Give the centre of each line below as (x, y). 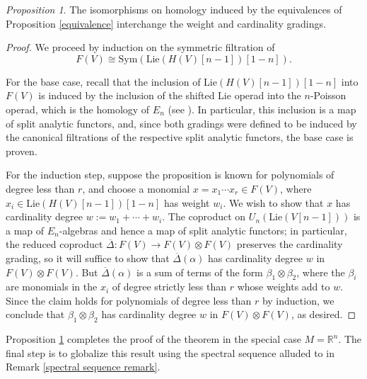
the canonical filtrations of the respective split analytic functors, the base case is (180, 137)
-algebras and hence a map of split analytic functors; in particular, (203, 230)
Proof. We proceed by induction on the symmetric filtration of (140, 47)
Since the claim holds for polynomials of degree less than (129, 300)
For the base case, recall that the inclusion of (103, 81)
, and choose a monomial (136, 188)
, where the (321, 272)
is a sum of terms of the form (200, 272)
